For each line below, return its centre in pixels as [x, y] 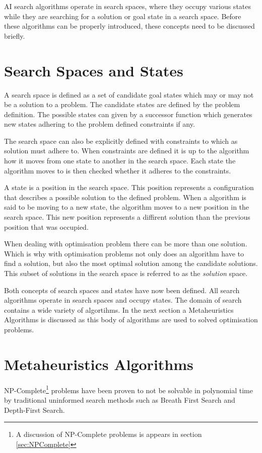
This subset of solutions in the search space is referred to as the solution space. [126, 273]
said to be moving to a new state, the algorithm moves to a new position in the [127, 207]
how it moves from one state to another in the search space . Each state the [120, 161]
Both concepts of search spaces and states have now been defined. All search [122, 290]
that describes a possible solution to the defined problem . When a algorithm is [125, 197]
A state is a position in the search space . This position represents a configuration [129, 187]
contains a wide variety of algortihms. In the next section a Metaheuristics [119, 309]
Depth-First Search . [35, 410]
